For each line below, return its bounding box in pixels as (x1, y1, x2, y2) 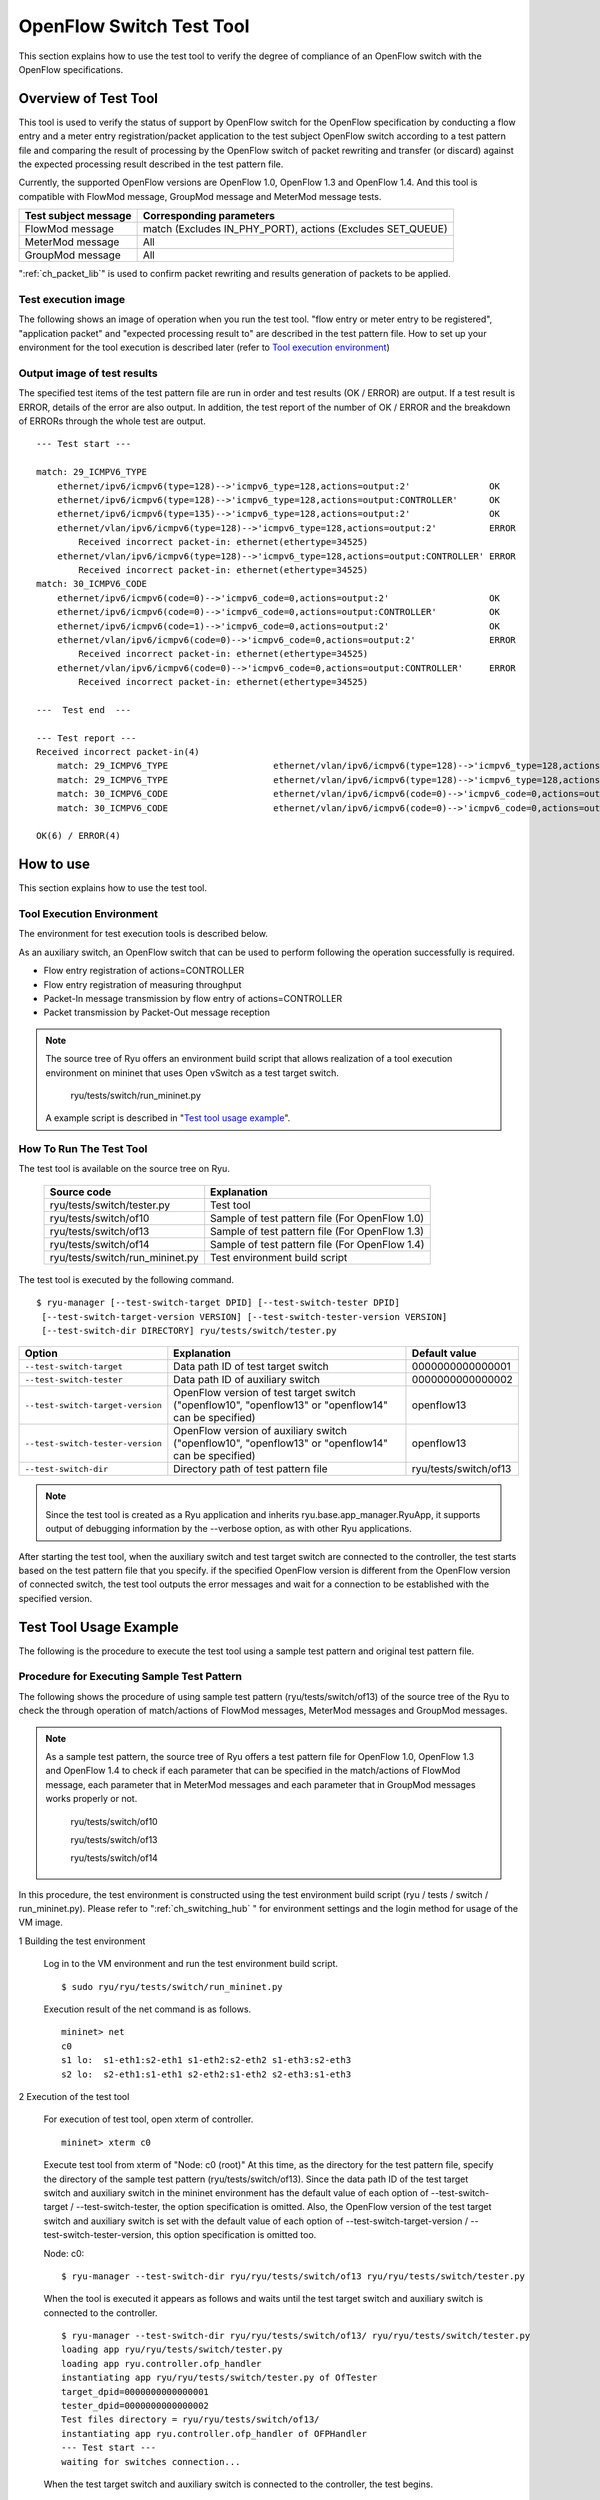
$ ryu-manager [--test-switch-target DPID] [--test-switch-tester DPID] (36, 1297, 400, 1309)
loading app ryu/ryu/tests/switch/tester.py (61, 2344, 284, 2355)
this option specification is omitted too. (156, 2229, 317, 2241)
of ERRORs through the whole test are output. (18, 415, 207, 427)
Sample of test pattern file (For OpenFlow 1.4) (210, 1237, 425, 1251)
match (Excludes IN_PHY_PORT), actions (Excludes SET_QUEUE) (142, 222, 448, 236)
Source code (49, 1185, 112, 1199)
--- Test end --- (36, 704, 132, 715)
